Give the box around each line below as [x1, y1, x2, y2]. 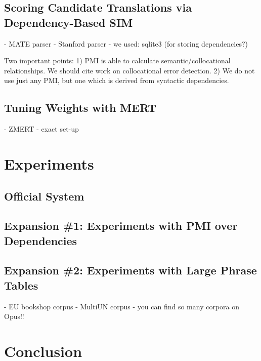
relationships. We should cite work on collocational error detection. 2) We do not [4, 65, 255, 75]
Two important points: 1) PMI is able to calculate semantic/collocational [4, 55, 231, 66]
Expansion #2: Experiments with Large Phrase [4, 262, 257, 278]
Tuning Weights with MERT [4, 100, 157, 115]
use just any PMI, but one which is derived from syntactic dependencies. [4, 75, 229, 86]
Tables [4, 277, 38, 293]
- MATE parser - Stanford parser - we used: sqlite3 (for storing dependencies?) [4, 38, 248, 49]
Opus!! [4, 311, 24, 322]
